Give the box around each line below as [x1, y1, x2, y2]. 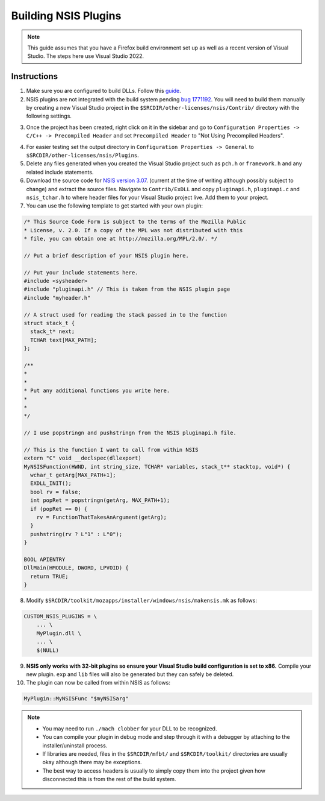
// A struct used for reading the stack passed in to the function [23, 311, 227, 318]
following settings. [26, 112, 72, 120]
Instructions [11, 71, 58, 81]
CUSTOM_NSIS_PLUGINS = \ [23, 613, 97, 620]
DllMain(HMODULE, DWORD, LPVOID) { [23, 565, 129, 571]
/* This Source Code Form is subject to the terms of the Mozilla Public [23, 218, 246, 226]
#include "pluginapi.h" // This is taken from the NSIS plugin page [23, 286, 231, 293]
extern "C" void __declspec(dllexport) [23, 455, 141, 461]
